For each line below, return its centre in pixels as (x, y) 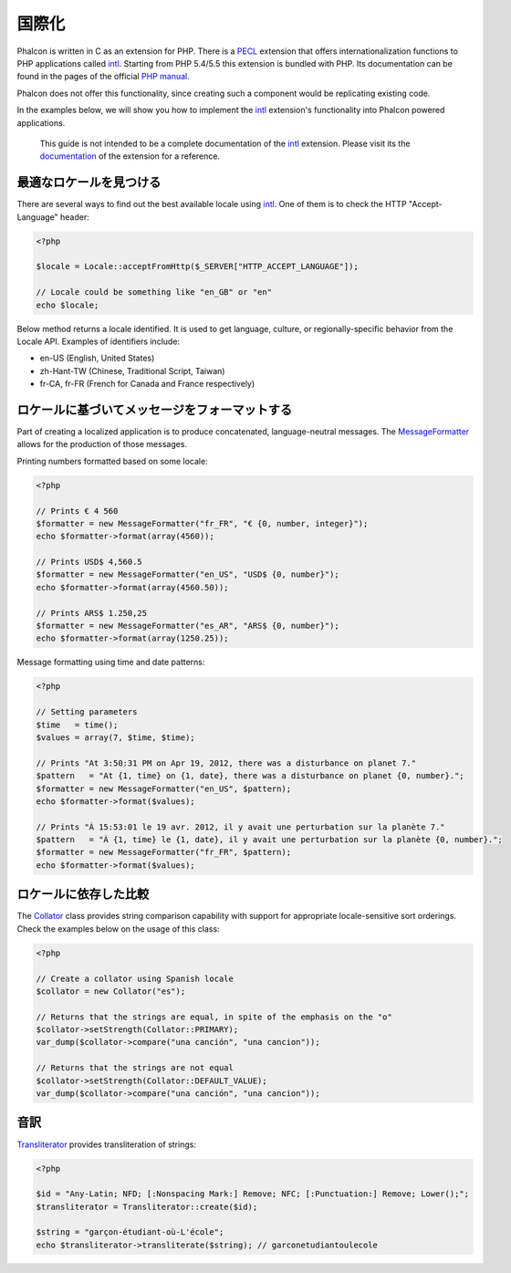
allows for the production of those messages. (102, 444)
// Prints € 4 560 (77, 511)
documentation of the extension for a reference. (130, 156)
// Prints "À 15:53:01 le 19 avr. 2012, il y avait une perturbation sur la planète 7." (241, 827)
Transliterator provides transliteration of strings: (106, 1144)
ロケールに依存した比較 (83, 894)
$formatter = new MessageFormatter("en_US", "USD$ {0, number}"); (188, 574)
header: (75, 217)
